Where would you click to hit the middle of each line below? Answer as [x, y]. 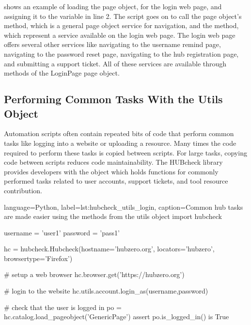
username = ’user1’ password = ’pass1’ [62, 232]
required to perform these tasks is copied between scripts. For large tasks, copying [125, 152]
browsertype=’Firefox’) [38, 258]
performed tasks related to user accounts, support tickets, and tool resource [116, 181]
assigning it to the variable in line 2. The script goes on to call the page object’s [123, 16]
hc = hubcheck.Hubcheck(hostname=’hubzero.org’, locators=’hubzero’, [109, 249]
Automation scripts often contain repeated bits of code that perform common [119, 133]
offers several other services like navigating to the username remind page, [112, 44]
